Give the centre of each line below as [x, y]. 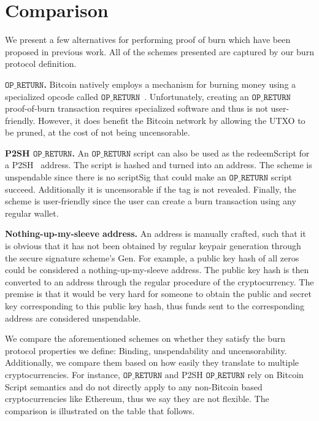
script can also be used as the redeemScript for [221, 153]
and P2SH [184, 374]
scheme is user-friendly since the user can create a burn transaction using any [151, 201]
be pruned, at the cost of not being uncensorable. [98, 132]
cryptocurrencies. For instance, [63, 374]
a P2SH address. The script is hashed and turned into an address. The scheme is [159, 165]
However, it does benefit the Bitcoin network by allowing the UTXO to [172, 120]
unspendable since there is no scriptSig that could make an [116, 177]
